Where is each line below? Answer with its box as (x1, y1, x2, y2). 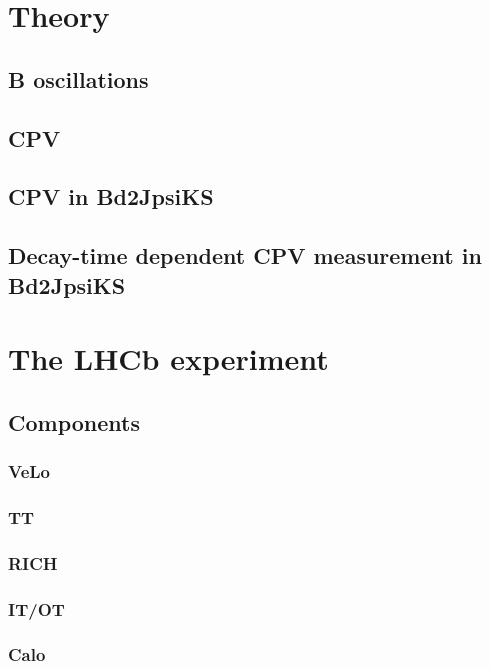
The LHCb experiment (8, 338, 329, 379)
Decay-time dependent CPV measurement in (8, 240, 482, 271)
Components (8, 406, 140, 437)
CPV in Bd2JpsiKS (8, 181, 214, 212)
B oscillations (8, 63, 149, 94)
